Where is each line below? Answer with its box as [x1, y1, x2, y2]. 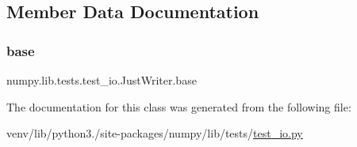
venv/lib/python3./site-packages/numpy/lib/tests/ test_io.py [6, 125, 303, 141]
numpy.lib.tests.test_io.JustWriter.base [6, 72, 197, 88]
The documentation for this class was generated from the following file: [6, 98, 351, 115]
